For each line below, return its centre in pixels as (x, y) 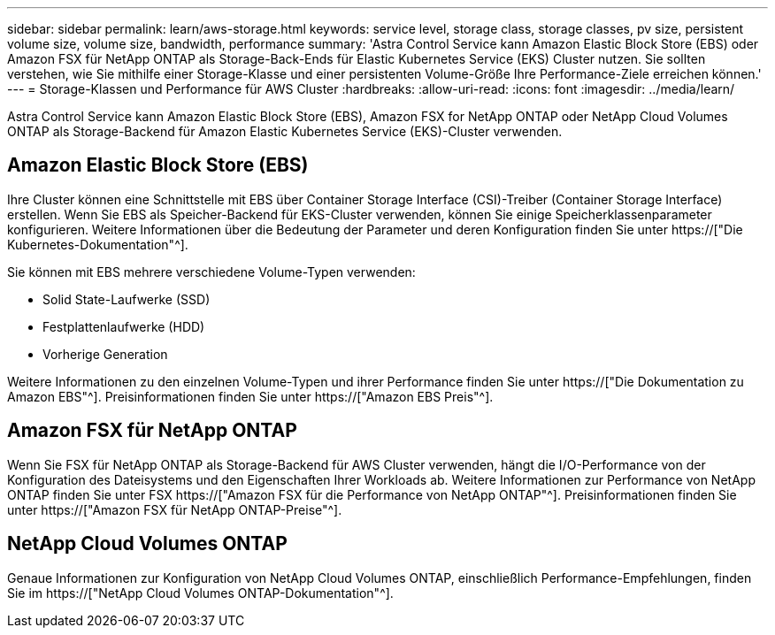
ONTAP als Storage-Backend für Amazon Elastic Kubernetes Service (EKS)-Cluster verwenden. (285, 131)
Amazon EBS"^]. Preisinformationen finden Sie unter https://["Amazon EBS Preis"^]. (250, 396)
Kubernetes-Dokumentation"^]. (98, 244)
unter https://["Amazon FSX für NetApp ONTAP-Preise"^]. (175, 509)
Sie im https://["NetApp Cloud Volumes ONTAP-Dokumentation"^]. (200, 593)
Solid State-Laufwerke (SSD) (127, 299)
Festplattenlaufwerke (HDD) (124, 326)
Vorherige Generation (105, 354)
